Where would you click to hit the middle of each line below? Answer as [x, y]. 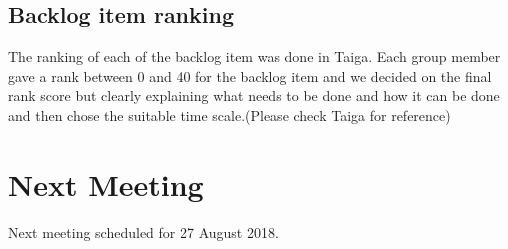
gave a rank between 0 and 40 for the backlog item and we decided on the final [250, 75]
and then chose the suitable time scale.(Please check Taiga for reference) [229, 114]
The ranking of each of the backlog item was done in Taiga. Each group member [254, 56]
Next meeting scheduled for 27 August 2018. [143, 231]
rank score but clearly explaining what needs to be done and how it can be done [254, 95]
